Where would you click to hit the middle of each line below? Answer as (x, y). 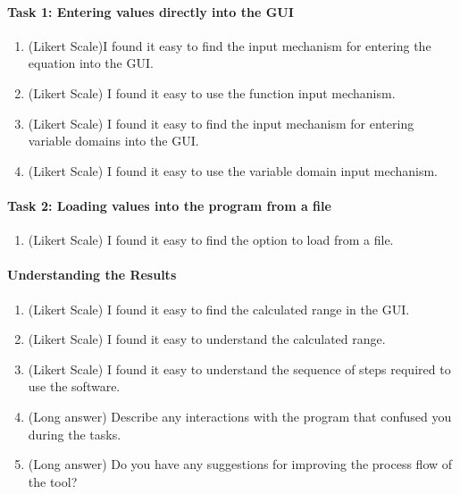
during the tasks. (75, 434)
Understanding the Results (92, 275)
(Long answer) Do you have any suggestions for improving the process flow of (240, 464)
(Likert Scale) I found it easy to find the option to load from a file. (211, 240)
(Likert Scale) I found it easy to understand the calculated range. (207, 339)
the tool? (53, 481)
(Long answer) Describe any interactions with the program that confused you (240, 416)
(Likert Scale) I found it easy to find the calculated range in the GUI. (219, 309)
